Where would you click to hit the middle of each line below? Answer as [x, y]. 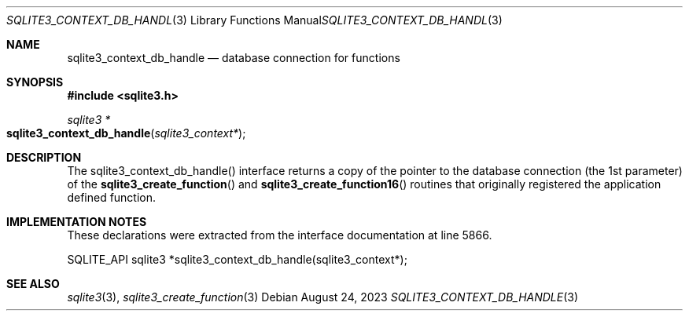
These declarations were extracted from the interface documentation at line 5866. [280, 235]
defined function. [112, 197]
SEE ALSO [33, 284]
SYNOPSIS [35, 82]
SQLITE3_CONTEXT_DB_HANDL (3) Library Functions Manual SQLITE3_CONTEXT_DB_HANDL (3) [254, 20]
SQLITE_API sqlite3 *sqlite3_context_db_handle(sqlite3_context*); [237, 259]
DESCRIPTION [44, 157]
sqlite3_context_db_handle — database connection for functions [234, 58]
